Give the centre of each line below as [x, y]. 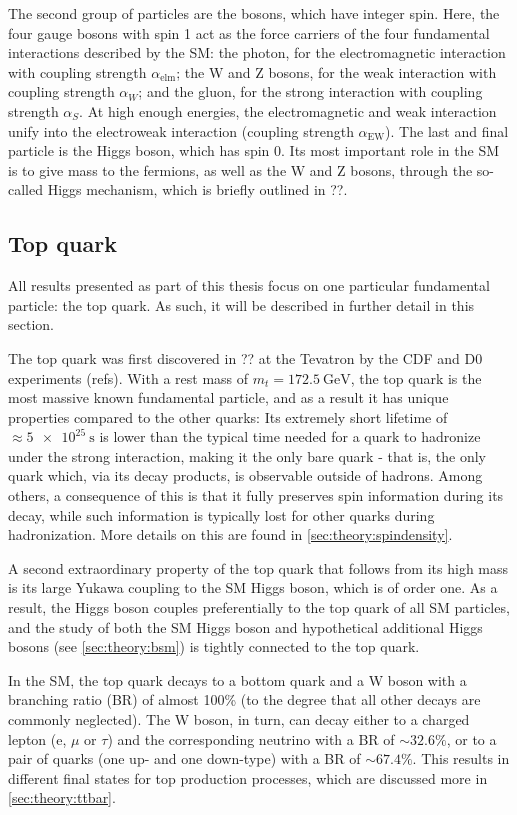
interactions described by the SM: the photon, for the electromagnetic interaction [257, 52]
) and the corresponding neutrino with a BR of [251, 738]
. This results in [461, 758]
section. [31, 324]
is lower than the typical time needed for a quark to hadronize [290, 436]
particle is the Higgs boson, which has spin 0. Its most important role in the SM [254, 150]
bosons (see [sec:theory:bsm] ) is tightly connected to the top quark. [214, 646]
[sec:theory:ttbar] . [62, 797]
